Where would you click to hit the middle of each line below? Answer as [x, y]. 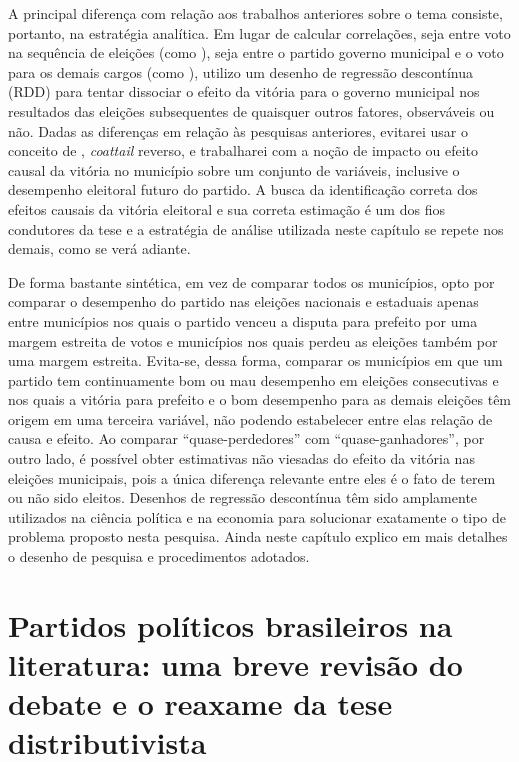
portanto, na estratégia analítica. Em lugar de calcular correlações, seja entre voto [259, 32]
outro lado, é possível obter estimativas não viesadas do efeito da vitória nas [241, 458]
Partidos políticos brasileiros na [230, 624]
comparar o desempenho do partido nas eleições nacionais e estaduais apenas [243, 301]
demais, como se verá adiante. [99, 248]
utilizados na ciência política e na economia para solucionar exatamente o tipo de [257, 516]
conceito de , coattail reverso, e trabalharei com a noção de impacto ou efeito [243, 150]
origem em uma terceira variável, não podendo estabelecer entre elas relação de [250, 418]
